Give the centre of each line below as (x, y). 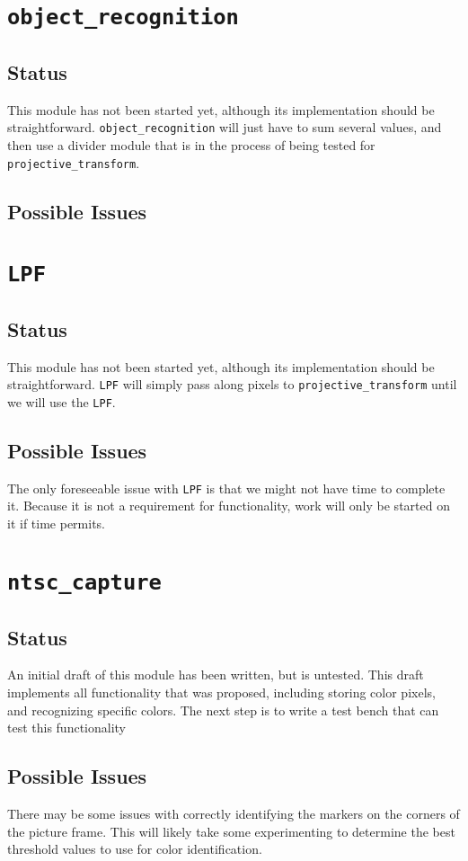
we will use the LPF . (62, 401)
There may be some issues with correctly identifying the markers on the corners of (234, 813)
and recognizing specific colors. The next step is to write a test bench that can (223, 710)
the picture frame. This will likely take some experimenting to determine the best (231, 831)
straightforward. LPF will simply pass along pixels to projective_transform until (232, 384)
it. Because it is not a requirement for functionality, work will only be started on (229, 506)
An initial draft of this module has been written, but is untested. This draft (216, 675)
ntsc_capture (84, 582)
